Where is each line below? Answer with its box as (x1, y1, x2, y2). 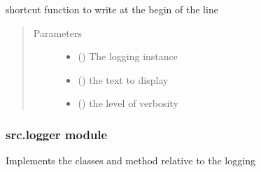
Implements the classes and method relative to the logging (6, 153, 255, 168)
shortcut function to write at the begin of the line (6, 2, 218, 16)
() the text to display (78, 72, 169, 87)
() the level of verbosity (78, 96, 178, 110)
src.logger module (6, 125, 108, 143)
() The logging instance (78, 49, 178, 64)
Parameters (33, 25, 82, 40)
